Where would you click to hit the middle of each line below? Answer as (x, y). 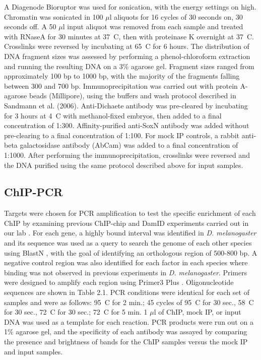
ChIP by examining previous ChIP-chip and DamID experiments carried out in (126, 223)
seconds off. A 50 (30, 26)
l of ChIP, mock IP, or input (198, 312)
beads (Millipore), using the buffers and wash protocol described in (133, 96)
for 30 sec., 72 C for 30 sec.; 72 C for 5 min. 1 (76, 312)
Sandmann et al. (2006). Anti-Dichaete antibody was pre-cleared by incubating (126, 105)
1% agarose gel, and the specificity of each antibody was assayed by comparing (126, 332)
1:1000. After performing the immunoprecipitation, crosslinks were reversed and (127, 155)
